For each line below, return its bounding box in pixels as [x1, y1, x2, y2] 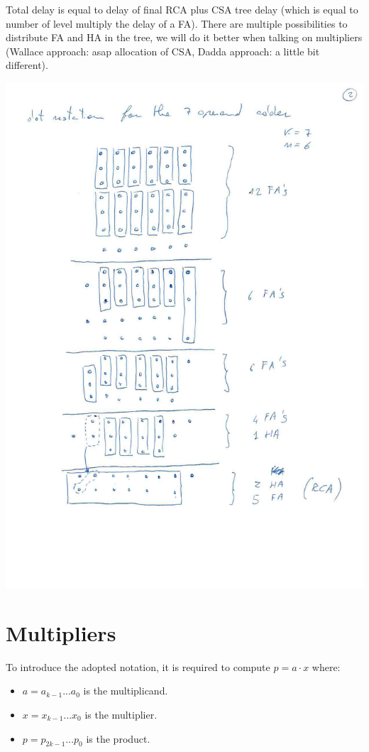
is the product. [86, 731, 150, 746]
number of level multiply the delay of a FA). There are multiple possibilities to [6, 16, 348, 31]
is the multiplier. [84, 707, 158, 722]
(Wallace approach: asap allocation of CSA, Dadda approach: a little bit [6, 43, 320, 58]
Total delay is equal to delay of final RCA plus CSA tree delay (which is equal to [6, 2, 358, 16]
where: [312, 659, 341, 674]
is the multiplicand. [83, 683, 168, 698]
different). [6, 58, 48, 72]
